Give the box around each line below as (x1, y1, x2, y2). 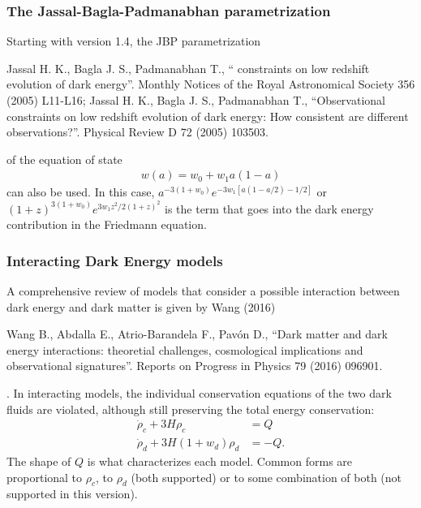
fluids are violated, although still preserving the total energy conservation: (6, 400, 375, 417)
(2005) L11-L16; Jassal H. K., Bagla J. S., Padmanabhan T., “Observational (6, 92, 385, 108)
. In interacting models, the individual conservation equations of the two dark (6, 384, 392, 401)
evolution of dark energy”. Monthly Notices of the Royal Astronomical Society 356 (6, 75, 415, 93)
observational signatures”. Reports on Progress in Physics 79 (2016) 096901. (6, 357, 383, 374)
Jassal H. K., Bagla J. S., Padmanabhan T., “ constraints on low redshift (6, 59, 370, 76)
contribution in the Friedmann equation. (6, 216, 207, 233)
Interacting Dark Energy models (6, 250, 223, 270)
